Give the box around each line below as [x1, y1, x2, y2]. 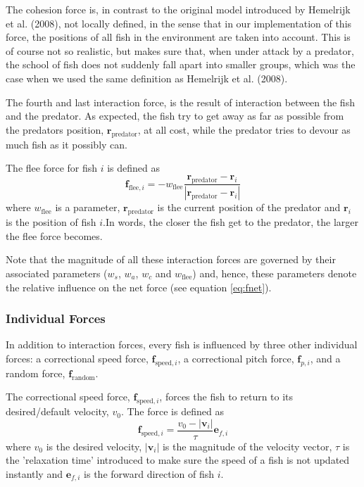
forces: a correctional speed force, [6, 350, 149, 365]
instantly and [6, 467, 63, 481]
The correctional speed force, [6, 389, 130, 404]
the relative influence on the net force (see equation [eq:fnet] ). [6, 279, 272, 294]
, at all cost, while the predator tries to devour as [137, 122, 351, 137]
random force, [6, 365, 65, 380]
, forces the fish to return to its [159, 389, 294, 404]
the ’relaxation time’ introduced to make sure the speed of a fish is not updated [6, 453, 350, 467]
